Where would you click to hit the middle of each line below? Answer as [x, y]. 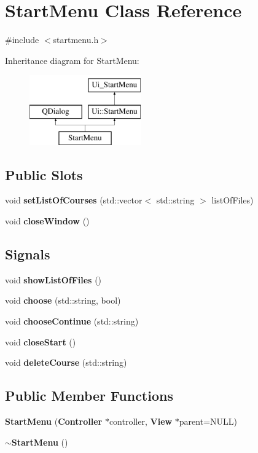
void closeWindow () [47, 221]
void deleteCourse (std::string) [66, 362]
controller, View [141, 421]
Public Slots [44, 174]
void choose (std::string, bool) [63, 300]
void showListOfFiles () [53, 279]
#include [22, 40]
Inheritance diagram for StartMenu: [72, 60]
